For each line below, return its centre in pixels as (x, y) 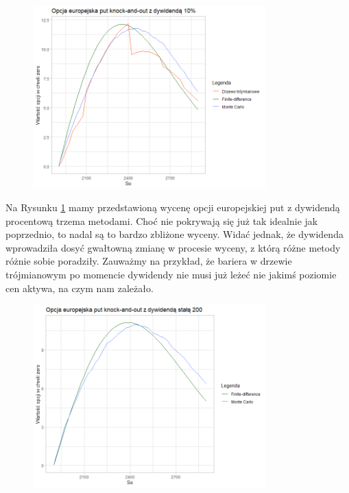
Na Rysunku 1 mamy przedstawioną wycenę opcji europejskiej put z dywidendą (173, 207)
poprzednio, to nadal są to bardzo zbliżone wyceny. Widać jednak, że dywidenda (174, 234)
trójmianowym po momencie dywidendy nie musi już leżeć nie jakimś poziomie (171, 275)
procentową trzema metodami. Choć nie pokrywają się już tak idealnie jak (162, 220)
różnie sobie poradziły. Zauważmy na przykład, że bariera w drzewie (149, 261)
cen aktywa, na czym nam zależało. (80, 288)
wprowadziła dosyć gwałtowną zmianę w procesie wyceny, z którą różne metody (173, 247)
